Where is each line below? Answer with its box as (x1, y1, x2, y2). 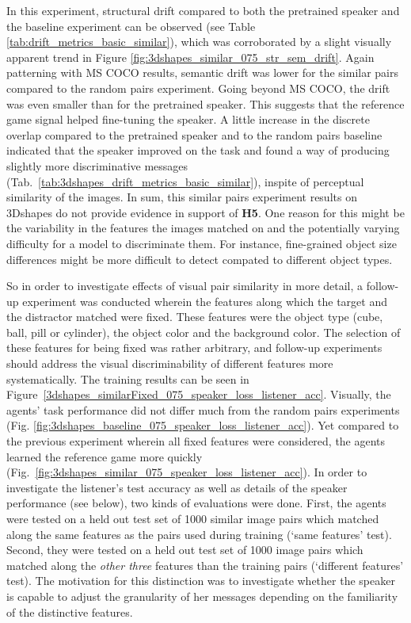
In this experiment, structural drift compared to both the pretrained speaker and (6, 2, 400, 18)
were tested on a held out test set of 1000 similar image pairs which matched (6, 510, 379, 526)
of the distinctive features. (6, 603, 133, 620)
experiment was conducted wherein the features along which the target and (22, 292, 387, 309)
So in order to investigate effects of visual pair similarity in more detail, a (6, 277, 363, 294)
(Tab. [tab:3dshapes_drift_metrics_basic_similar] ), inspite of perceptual (6, 173, 364, 189)
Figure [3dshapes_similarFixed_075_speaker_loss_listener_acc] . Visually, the (6, 386, 391, 403)
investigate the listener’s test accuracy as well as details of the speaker (6, 479, 348, 495)
